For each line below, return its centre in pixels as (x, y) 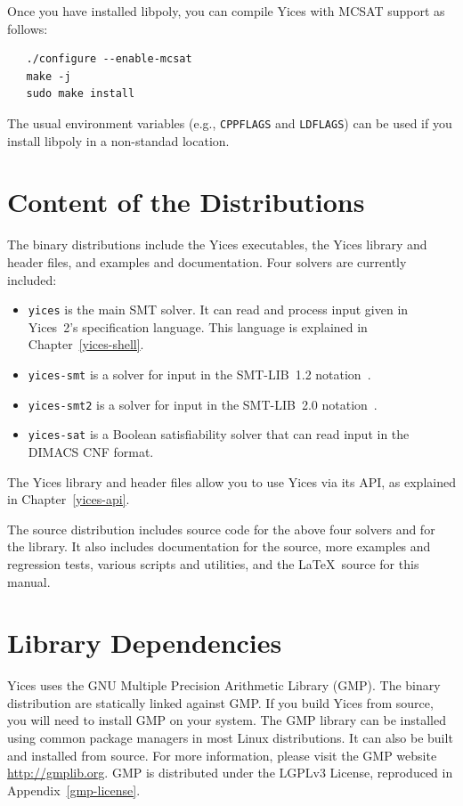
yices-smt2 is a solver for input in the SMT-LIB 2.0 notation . (203, 404)
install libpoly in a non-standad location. (118, 140)
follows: (28, 28)
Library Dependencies (145, 643)
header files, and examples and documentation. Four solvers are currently (207, 261)
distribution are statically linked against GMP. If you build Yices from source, (220, 702)
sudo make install (81, 94)
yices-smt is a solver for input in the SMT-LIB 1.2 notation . (199, 374)
